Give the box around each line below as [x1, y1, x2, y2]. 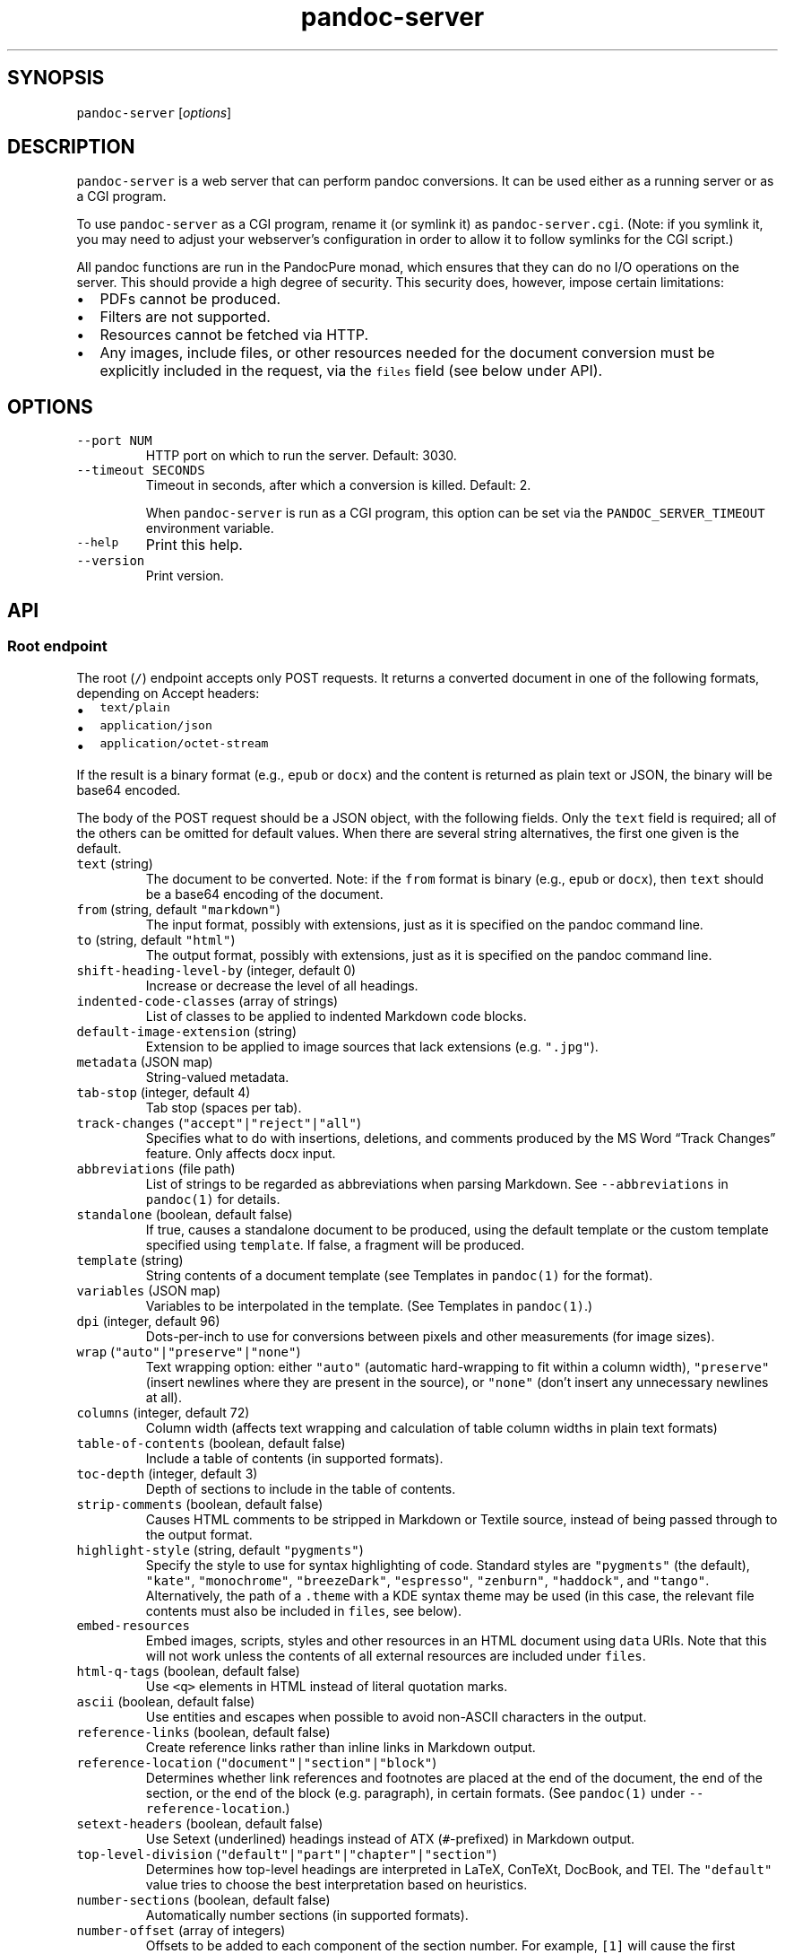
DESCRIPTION [7, 135, 135, 159]
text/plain [99, 700, 170, 714]
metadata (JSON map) [76, 1053, 213, 1069]
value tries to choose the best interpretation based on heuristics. [145, 1876, 528, 1892]
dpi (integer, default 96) [76, 1313, 220, 1329]
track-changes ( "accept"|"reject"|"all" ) [76, 1114, 361, 1130]
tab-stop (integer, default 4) [76, 1084, 251, 1100]
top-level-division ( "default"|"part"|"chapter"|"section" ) [76, 1845, 497, 1862]
